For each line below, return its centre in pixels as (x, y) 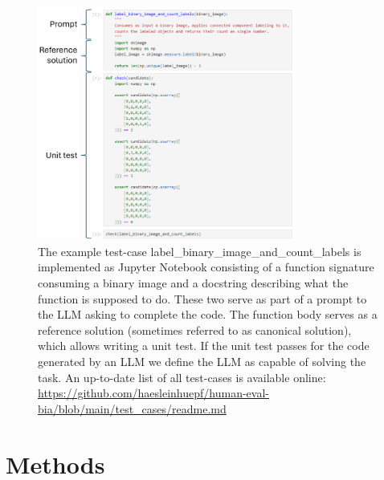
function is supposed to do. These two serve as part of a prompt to (202, 298)
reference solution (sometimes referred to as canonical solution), (195, 329)
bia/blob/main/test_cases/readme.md (132, 408)
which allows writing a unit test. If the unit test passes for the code (204, 346)
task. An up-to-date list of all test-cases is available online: (182, 377)
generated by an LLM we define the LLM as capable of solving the (202, 361)
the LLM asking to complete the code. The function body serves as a (208, 314)
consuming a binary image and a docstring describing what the (193, 283)
